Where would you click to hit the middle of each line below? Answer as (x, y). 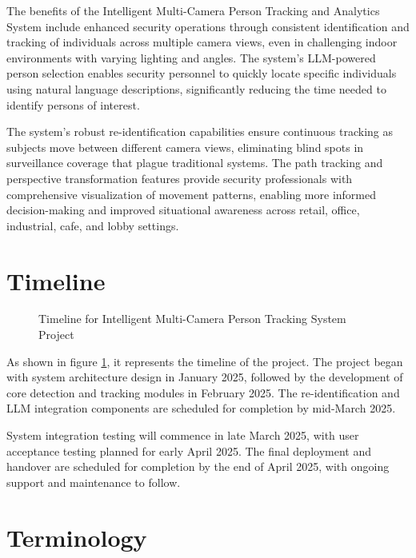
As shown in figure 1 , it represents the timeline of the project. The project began (205, 361)
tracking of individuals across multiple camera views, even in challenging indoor (202, 42)
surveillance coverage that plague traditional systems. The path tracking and (195, 163)
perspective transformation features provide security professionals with (180, 178)
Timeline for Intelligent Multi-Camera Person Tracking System (192, 319)
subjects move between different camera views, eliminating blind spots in (185, 147)
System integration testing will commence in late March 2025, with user (183, 435)
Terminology (77, 537)
